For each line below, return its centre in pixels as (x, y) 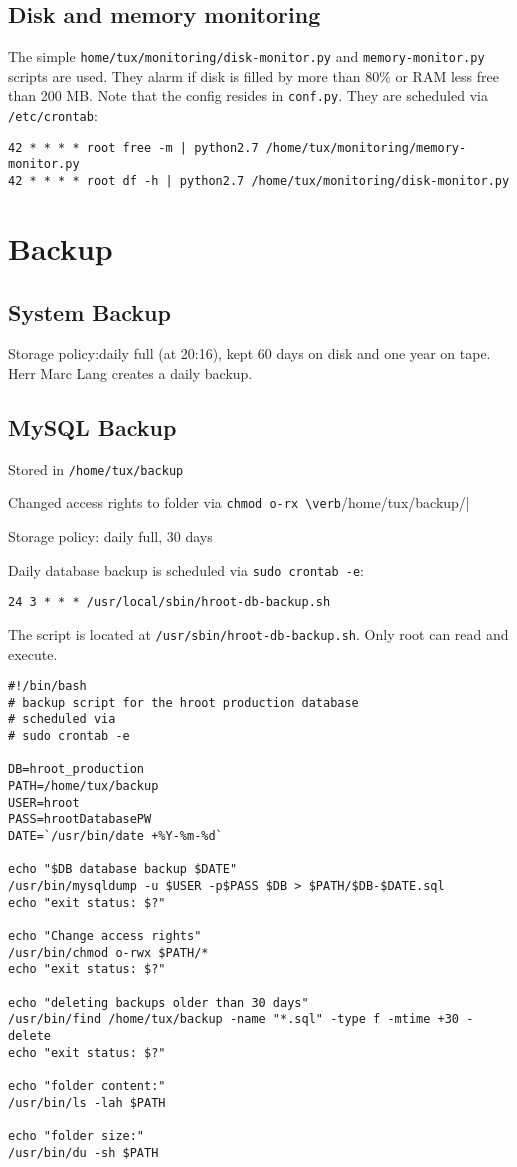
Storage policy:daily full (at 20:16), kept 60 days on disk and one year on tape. (249, 353)
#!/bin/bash (47, 686)
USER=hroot (44, 802)
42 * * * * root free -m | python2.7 (133, 147)
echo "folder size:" (76, 1135)
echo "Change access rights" (105, 936)
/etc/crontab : (53, 115)
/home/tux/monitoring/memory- (366, 147)
